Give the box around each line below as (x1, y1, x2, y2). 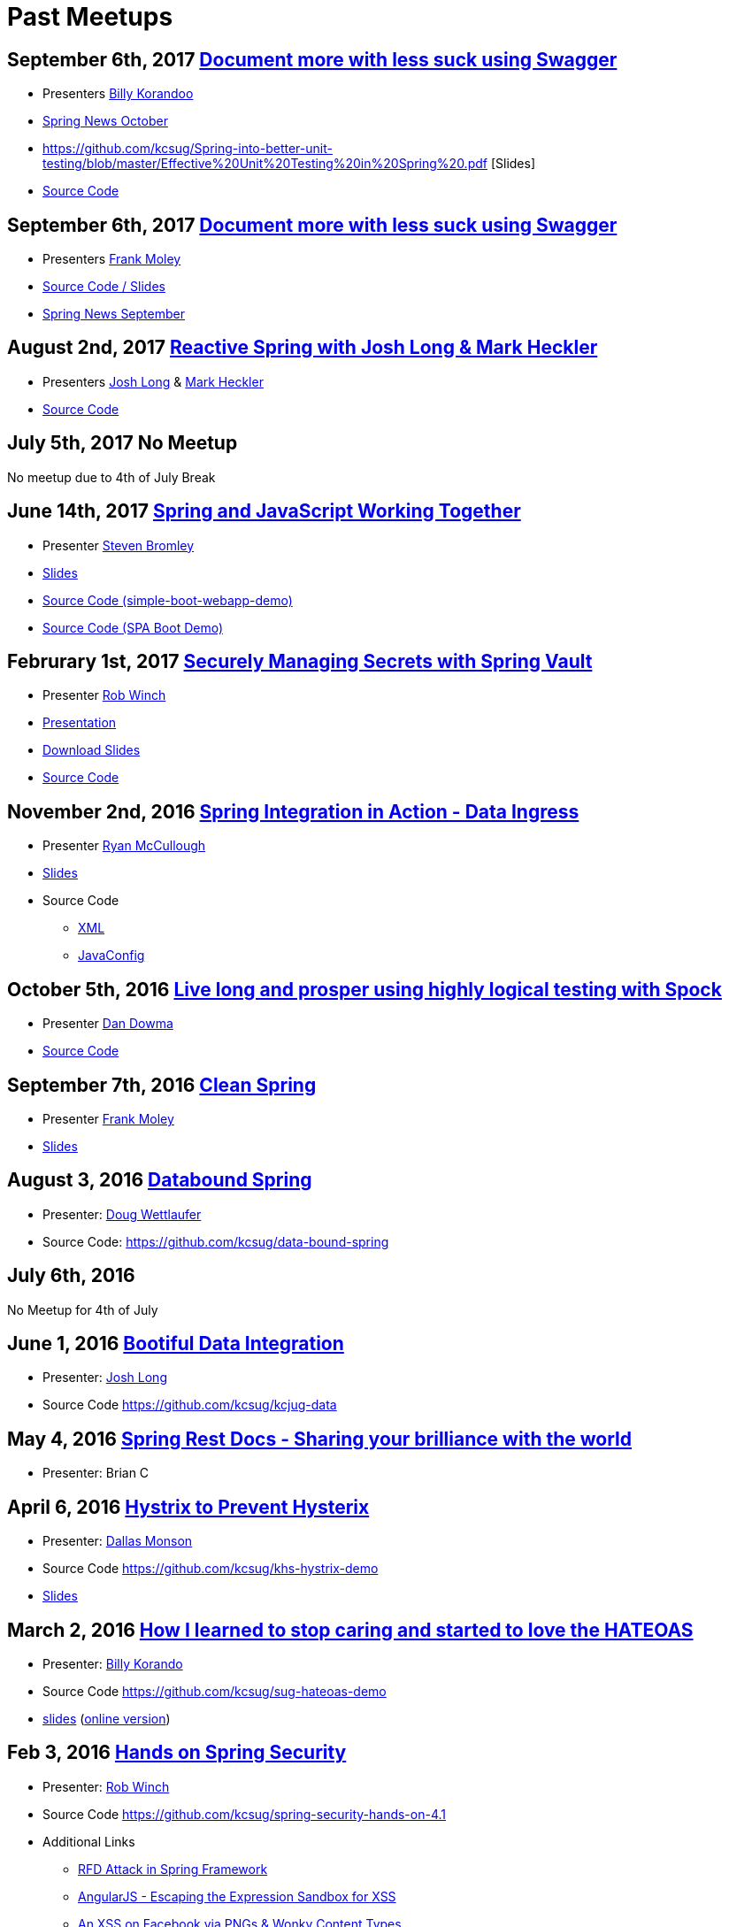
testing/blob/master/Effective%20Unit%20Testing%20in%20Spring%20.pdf (42, 156, 487, 172)
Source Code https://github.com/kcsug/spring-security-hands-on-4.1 (42, 1806, 447, 1822)
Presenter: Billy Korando (42, 1655, 183, 1671)
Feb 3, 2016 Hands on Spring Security (7, 1741, 347, 1764)
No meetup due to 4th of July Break (7, 469, 216, 485)
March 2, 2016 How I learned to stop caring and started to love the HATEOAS (7, 1618, 694, 1641)
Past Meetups (7, 2, 173, 32)
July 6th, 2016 (7, 1264, 135, 1287)
